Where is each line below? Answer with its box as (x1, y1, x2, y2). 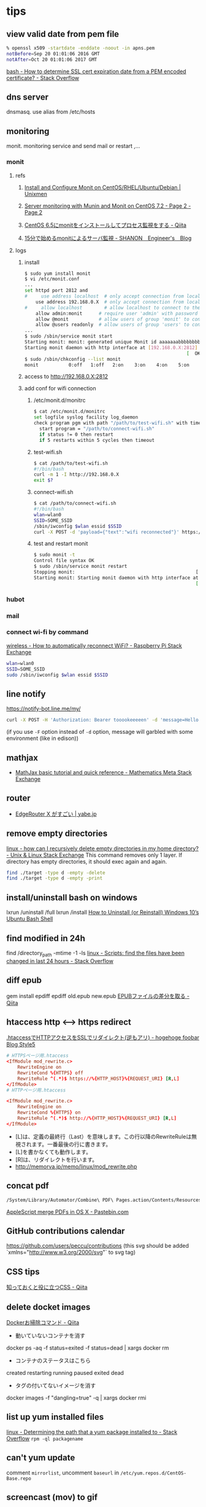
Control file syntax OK (33, 557, 94, 564)
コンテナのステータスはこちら (15, 1356, 91, 1364)
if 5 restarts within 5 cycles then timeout (39, 437, 155, 443)
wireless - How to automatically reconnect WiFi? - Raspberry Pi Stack (6, 642, 182, 649)
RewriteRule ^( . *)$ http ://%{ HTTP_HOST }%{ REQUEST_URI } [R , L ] (17, 1115, 177, 1122)
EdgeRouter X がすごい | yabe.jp (15, 810, 97, 817)
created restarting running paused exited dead (6, 1369, 124, 1376)
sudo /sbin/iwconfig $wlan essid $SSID (6, 672, 109, 678)
